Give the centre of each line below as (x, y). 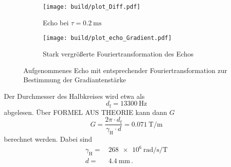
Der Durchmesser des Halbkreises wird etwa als (74, 96)
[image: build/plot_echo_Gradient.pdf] (107, 38)
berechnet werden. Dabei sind (48, 139)
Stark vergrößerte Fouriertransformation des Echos (118, 53)
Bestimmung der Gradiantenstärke (75, 80)
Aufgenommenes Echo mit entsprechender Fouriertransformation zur (125, 70)
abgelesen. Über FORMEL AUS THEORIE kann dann (86, 112)
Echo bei (56, 22)
